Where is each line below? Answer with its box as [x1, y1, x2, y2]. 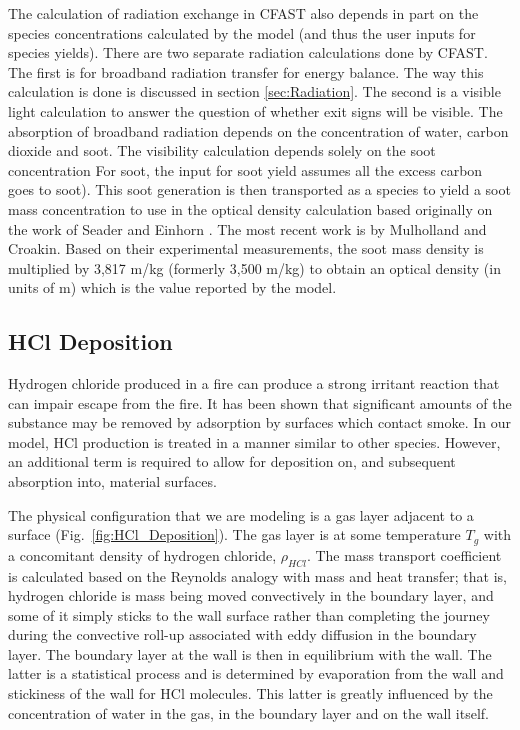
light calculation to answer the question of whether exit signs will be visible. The [8, 100, 503, 121]
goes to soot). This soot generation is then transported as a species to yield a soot [8, 179, 511, 200]
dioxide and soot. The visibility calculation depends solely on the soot [8, 140, 436, 161]
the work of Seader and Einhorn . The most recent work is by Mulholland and [8, 218, 487, 239]
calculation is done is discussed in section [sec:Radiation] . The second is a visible [8, 81, 501, 102]
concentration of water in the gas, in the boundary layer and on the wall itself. [8, 702, 489, 723]
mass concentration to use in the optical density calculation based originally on [8, 198, 493, 219]
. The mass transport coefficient [306, 544, 502, 565]
